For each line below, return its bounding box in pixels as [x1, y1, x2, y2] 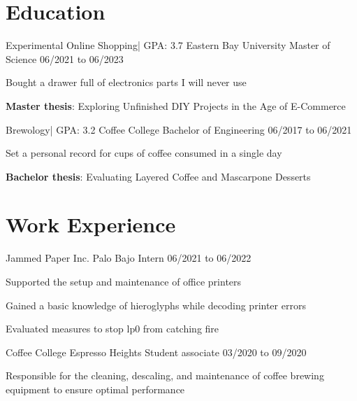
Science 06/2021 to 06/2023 [6, 51, 124, 66]
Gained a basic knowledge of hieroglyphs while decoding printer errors [6, 297, 306, 312]
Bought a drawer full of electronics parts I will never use [6, 75, 247, 90]
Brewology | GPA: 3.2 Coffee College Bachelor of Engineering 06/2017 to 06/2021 [6, 122, 352, 136]
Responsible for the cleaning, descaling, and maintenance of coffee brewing [6, 368, 324, 383]
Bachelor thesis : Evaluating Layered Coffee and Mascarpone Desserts [6, 169, 311, 183]
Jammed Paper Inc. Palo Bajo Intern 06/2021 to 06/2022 [6, 251, 252, 265]
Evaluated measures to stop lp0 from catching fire [6, 321, 219, 336]
